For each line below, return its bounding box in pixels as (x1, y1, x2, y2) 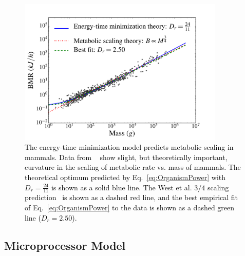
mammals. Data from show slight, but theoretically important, (25, 151, 228, 162)
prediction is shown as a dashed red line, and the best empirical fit (25, 192, 238, 203)
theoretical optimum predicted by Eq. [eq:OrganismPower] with (25, 171, 226, 182)
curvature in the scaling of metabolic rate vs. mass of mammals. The (25, 162, 241, 172)
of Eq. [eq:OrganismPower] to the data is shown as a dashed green (25, 202, 235, 212)
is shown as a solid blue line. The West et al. (51, 182, 192, 192)
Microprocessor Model (4, 237, 126, 253)
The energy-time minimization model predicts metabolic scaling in (25, 142, 234, 152)
